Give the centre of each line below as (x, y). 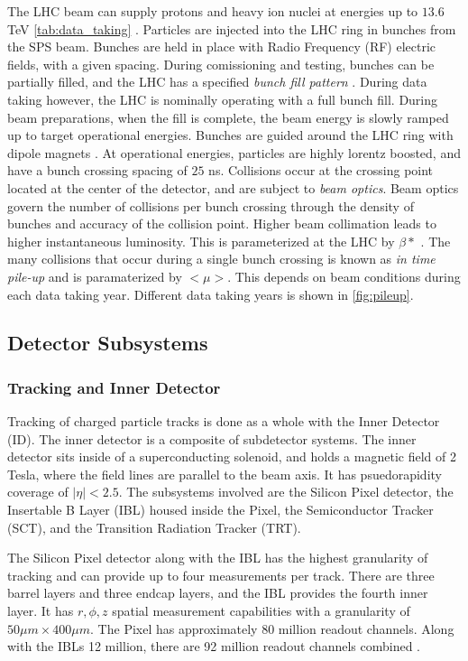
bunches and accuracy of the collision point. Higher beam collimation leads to (222, 223)
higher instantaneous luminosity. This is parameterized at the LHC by (201, 241)
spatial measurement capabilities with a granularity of (261, 611)
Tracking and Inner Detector (114, 387)
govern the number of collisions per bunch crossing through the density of (211, 205)
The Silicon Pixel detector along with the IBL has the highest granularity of (218, 558)
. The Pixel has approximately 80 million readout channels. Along (272, 628)
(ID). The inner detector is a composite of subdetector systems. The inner (212, 438)
